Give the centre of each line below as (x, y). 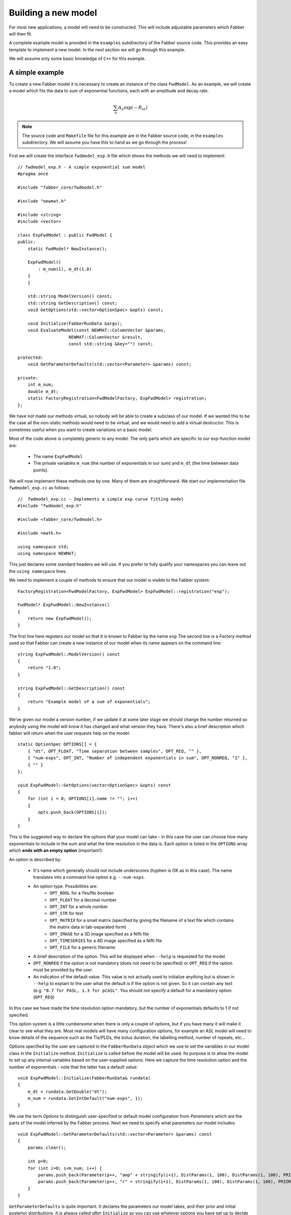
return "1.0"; (44, 668)
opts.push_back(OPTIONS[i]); (73, 812)
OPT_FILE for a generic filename (83, 947)
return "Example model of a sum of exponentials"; (89, 702)
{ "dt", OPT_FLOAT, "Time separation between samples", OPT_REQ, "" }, (114, 751)
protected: (31, 357)
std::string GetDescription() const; (72, 303)
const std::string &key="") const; (111, 344)
